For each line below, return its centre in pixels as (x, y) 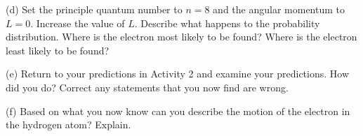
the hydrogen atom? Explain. (68, 124)
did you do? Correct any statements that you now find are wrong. (147, 87)
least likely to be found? (58, 50)
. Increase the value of (78, 23)
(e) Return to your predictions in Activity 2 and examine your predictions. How (178, 74)
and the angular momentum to (279, 9)
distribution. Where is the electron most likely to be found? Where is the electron (181, 37)
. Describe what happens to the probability (227, 23)
